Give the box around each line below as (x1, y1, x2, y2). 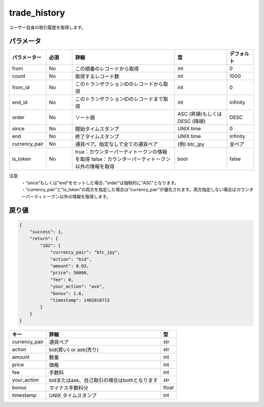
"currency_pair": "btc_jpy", (50, 250, 120, 255)
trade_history (9, 7, 66, 18)
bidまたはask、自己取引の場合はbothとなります (49, 377, 158, 384)
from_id (12, 84, 30, 91)
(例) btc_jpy (177, 141, 205, 148)
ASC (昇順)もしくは (177, 110, 222, 117)
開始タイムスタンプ (75, 126, 119, 132)
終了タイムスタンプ (75, 133, 119, 140)
